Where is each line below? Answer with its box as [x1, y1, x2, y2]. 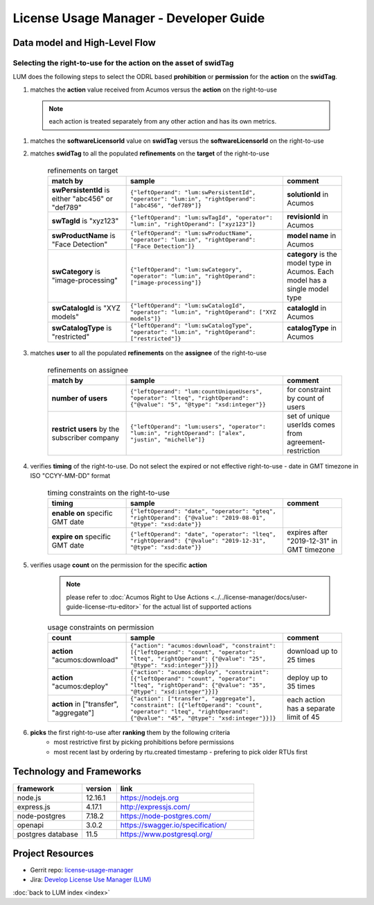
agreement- [286, 437, 326, 447]
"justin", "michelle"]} [130, 436, 206, 443]
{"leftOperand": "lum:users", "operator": [130, 423, 267, 430]
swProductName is [51, 230, 116, 240]
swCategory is [51, 267, 100, 277]
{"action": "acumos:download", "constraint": [130, 642, 276, 649]
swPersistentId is [51, 185, 110, 195]
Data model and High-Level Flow [12, 37, 156, 49]
